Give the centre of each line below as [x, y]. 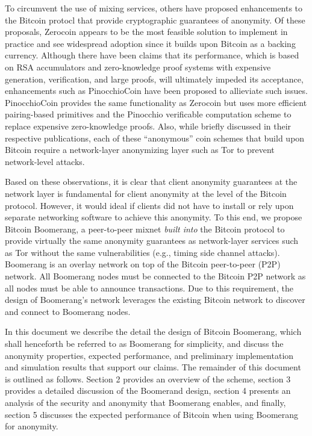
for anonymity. [32, 426]
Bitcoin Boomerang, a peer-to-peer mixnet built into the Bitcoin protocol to [145, 229]
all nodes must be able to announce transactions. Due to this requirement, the [149, 288]
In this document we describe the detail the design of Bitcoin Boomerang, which [153, 332]
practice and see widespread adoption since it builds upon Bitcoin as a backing [150, 43]
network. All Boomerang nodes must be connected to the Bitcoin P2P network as [155, 276]
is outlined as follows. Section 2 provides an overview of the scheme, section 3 [148, 378]
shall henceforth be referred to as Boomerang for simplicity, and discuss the [144, 344]
